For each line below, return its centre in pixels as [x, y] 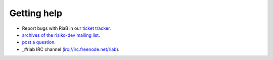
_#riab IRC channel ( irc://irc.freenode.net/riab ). [71, 49]
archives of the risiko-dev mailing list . [61, 35]
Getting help [36, 13]
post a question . [39, 42]
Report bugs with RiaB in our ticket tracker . [66, 28]
